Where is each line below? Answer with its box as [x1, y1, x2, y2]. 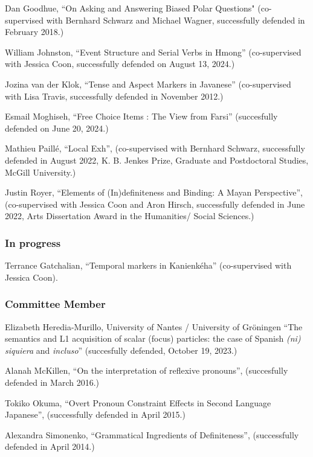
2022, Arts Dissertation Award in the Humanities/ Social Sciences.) [5, 209, 254, 222]
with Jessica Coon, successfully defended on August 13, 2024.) [5, 57, 235, 70]
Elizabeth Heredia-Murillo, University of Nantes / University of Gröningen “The [5, 320, 303, 333]
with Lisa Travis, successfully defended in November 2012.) [5, 89, 224, 102]
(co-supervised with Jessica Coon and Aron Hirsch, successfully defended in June [5, 197, 305, 210]
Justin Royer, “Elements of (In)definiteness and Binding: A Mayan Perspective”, [5, 186, 303, 199]
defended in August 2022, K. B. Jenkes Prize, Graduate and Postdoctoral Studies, [5, 153, 309, 166]
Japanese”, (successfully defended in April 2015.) [5, 408, 186, 421]
